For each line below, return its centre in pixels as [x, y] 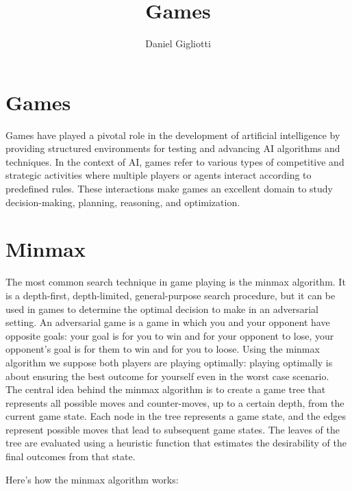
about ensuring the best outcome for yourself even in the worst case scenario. [167, 376]
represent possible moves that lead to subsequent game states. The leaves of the [173, 429]
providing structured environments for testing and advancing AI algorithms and [173, 148]
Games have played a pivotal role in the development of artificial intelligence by [173, 135]
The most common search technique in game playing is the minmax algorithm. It [176, 282]
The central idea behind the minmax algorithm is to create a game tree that [166, 389]
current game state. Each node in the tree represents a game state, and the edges [176, 416]
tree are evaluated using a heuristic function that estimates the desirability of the [176, 443]
